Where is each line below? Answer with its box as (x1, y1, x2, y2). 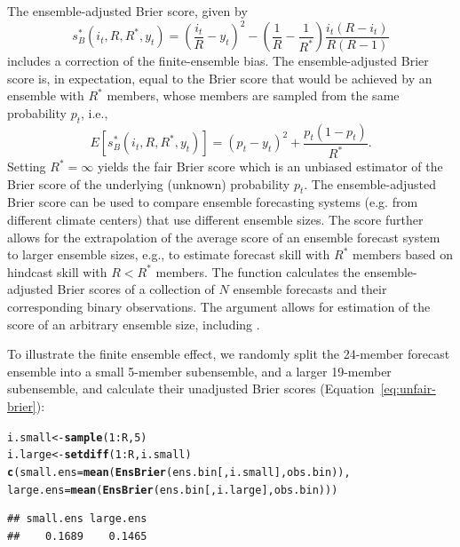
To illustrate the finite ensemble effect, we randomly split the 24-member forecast (7, 345, 450, 363)
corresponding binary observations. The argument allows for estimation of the (7, 297, 431, 315)
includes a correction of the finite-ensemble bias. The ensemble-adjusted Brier (7, 52, 429, 70)
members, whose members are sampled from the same (107, 86, 400, 105)
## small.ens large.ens (7, 512, 147, 526)
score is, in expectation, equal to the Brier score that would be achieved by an (7, 68, 432, 87)
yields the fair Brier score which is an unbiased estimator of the (97, 157, 443, 176)
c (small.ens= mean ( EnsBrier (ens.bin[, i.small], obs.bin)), (7, 465, 351, 479)
